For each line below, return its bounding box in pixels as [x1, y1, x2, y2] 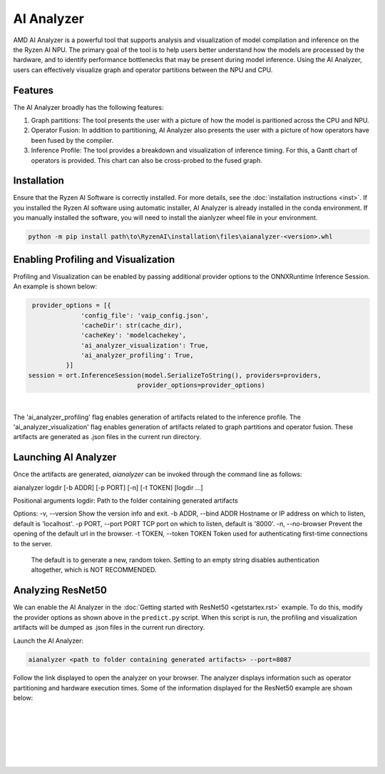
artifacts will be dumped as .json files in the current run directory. [13, 623, 205, 632]
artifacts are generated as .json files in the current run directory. [13, 433, 202, 441]
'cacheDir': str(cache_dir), [81, 321, 183, 329]
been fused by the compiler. [31, 136, 114, 144]
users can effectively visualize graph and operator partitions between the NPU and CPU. [13, 65, 273, 74]
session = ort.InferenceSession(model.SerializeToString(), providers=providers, [28, 371, 322, 379]
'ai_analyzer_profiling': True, [81, 351, 194, 360]
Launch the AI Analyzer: [13, 636, 83, 645]
